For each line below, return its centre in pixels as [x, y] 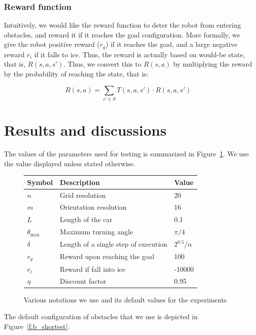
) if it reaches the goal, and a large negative [171, 44]
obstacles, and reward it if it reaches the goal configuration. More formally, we [122, 34]
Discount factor [83, 281]
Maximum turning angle [96, 232]
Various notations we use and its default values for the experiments [125, 300]
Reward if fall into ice [92, 269]
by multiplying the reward [213, 64]
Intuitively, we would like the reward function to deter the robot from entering [123, 25]
